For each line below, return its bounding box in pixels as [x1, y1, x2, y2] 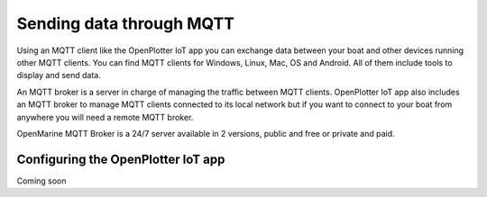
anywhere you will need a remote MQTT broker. [16, 112, 194, 122]
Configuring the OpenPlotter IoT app [16, 151, 225, 166]
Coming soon [16, 175, 67, 186]
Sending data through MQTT [16, 13, 234, 33]
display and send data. [16, 70, 101, 81]
